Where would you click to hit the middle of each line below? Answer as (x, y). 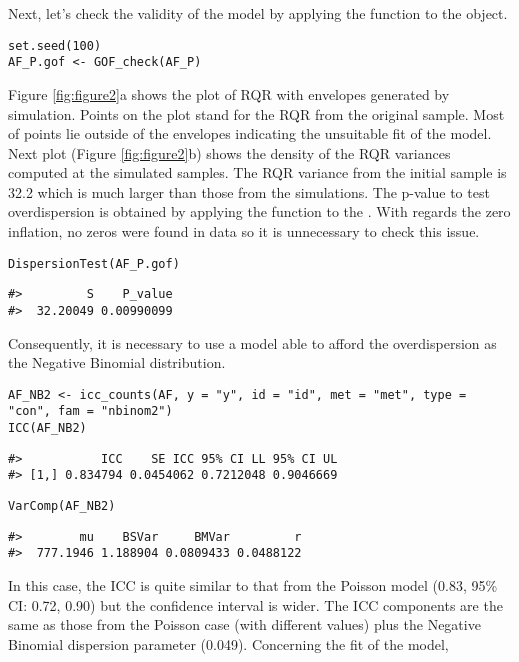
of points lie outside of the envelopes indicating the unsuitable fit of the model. (250, 133)
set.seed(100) (55, 45)
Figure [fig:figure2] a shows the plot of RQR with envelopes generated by (229, 93)
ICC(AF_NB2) (47, 428)
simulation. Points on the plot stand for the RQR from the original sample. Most (256, 113)
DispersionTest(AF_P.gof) (94, 263)
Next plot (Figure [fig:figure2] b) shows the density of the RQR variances (229, 152)
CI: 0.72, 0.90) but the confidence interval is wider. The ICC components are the (255, 604)
